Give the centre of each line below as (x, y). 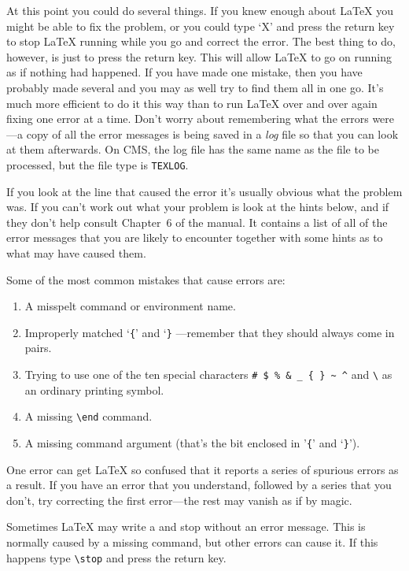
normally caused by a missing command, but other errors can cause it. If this (192, 541)
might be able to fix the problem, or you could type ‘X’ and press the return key (201, 26)
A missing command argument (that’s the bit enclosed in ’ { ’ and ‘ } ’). (192, 442)
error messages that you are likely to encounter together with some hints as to (195, 237)
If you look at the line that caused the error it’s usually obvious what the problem (204, 191)
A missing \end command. (88, 416)
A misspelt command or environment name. (130, 306)
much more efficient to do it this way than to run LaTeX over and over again (192, 103)
